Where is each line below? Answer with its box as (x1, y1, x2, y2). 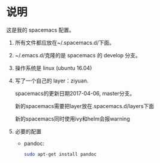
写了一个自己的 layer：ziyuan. (14, 77, 89, 84)
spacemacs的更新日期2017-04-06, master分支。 (14, 90, 135, 97)
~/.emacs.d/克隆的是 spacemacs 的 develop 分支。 (14, 51, 141, 59)
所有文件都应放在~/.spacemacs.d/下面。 (14, 39, 115, 46)
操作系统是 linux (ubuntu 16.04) (14, 64, 92, 72)
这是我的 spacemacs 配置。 (6, 26, 75, 33)
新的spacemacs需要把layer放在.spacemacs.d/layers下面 (14, 102, 155, 109)
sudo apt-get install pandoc (23, 151, 97, 157)
